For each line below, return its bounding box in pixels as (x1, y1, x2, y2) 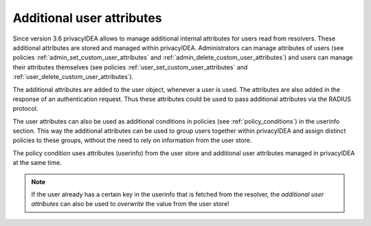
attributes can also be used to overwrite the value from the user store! (31, 200, 229, 208)
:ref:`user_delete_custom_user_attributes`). (12, 73, 134, 81)
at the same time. (12, 159, 62, 167)
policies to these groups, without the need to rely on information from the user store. (12, 136, 252, 144)
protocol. (12, 104, 38, 113)
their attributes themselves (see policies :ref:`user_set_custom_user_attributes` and (12, 63, 248, 71)
